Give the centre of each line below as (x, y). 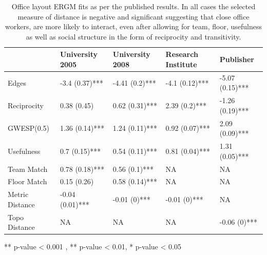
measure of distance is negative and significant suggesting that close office (133, 16)
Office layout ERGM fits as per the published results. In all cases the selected (133, 6)
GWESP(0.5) (29, 128)
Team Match (28, 169)
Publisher (237, 59)
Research (182, 54)
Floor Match (27, 181)
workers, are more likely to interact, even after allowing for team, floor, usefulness (133, 26)
